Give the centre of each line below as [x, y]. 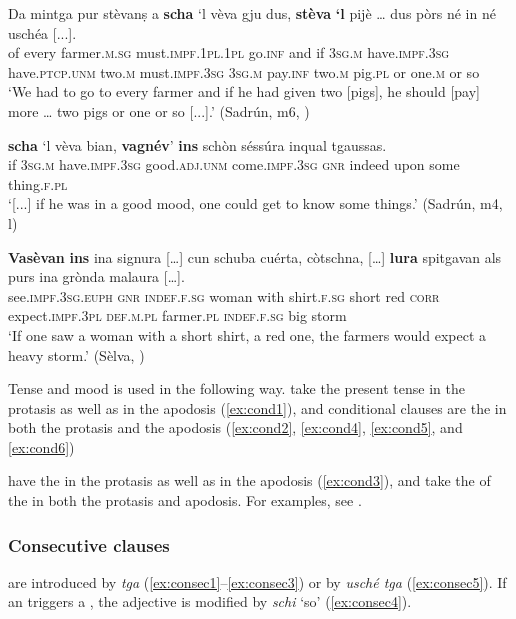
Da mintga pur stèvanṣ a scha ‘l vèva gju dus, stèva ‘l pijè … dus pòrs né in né [252, 13]
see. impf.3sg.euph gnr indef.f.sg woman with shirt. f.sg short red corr [224, 295]
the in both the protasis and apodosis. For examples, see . [185, 500]
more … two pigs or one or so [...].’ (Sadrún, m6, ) [159, 110]
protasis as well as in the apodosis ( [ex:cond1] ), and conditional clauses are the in [257, 407]
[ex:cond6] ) [41, 446]
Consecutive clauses [89, 544]
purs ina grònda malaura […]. [96, 276]
